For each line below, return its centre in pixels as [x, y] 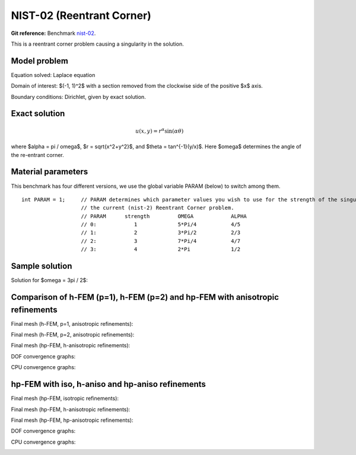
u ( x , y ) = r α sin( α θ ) [160, 131]
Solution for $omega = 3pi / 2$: [50, 280]
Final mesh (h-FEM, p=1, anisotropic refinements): [72, 323]
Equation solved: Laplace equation [53, 75]
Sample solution [42, 266]
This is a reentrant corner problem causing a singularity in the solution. [97, 44]
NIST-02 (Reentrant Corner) [81, 15]
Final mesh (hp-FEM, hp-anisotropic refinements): [72, 420]
